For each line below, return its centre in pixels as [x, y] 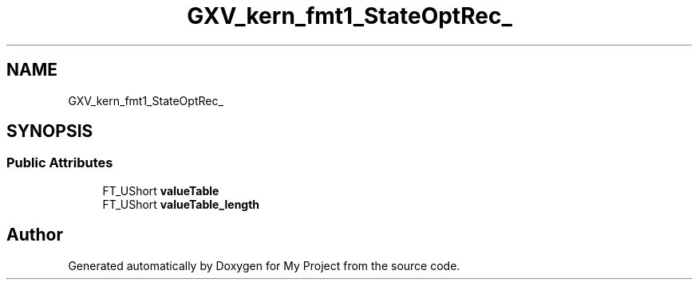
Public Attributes [60, 163]
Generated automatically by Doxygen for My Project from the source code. [264, 265]
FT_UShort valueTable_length [181, 204]
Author [35, 235]
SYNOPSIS [50, 131]
